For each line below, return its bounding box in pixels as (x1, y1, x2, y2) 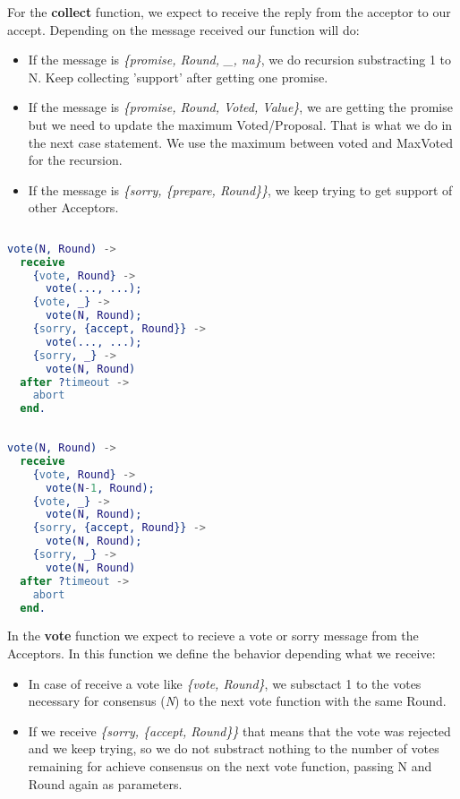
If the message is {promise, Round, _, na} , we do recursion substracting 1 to (28, 50, 452, 69)
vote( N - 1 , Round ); (45, 481, 155, 494)
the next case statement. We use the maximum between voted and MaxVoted (28, 133, 454, 151)
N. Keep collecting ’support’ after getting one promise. (28, 67, 328, 86)
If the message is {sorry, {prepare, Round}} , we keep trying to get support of (28, 180, 453, 199)
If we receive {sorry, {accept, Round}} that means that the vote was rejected (28, 721, 451, 740)
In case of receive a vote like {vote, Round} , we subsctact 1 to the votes (28, 674, 422, 692)
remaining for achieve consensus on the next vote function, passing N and (28, 757, 432, 775)
